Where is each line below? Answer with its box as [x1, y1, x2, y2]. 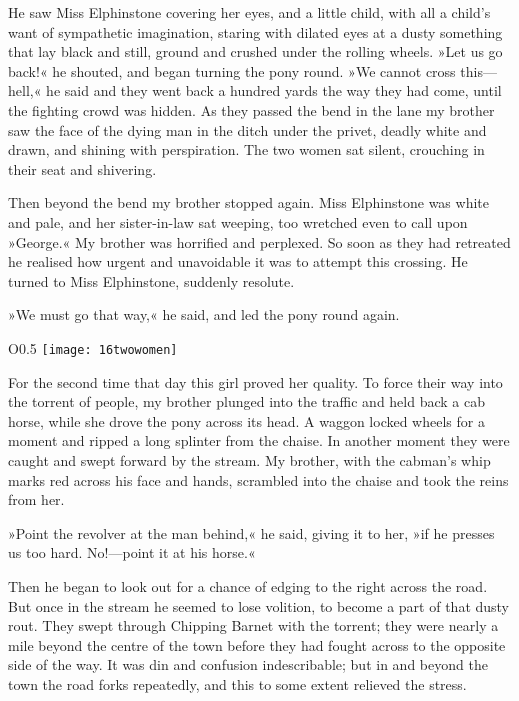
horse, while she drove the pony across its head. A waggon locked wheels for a [8, 410, 485, 431]
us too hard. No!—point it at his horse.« [8, 542, 256, 563]
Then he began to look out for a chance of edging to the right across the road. [8, 575, 488, 596]
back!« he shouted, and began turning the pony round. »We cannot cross [8, 60, 456, 81]
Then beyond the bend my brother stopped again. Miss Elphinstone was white [8, 192, 489, 213]
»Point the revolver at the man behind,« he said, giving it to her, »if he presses [8, 522, 495, 543]
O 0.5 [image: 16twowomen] [8, 337, 178, 358]
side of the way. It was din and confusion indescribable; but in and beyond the [8, 654, 488, 675]
